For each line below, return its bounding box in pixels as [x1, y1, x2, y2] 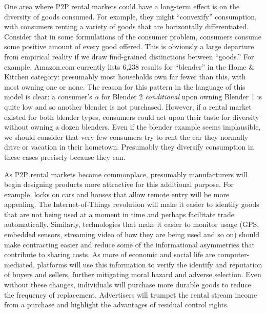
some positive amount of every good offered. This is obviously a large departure [4, 41, 254, 52]
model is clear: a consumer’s [4, 91, 92, 102]
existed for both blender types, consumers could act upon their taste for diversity [4, 111, 259, 122]
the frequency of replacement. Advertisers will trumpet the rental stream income [4, 289, 257, 300]
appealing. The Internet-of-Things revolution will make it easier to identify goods [4, 199, 259, 210]
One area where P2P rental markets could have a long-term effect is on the [4, 1, 240, 11]
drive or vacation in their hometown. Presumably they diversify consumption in [4, 141, 254, 152]
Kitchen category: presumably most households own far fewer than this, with [4, 71, 246, 82]
